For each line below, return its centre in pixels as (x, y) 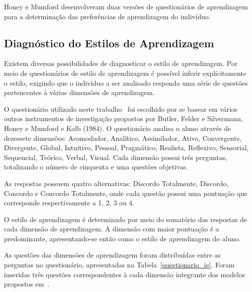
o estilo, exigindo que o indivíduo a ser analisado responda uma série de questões (126, 82)
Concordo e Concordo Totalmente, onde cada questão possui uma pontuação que (126, 193)
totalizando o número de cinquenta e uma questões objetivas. (96, 167)
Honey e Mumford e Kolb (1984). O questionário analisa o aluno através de (118, 128)
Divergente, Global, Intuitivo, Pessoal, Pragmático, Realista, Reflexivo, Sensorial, (126, 147)
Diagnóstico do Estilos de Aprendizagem (109, 43)
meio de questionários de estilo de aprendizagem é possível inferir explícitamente (125, 73)
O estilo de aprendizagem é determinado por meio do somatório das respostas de (126, 219)
